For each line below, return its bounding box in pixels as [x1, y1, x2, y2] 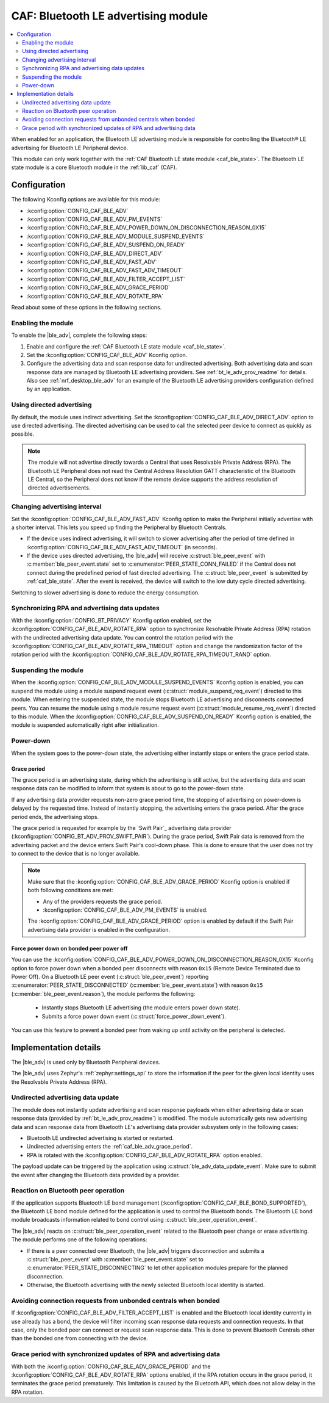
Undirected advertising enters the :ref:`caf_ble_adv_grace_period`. [26, 1143, 193, 1150]
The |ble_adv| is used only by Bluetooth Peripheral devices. [11, 1058, 161, 1066]
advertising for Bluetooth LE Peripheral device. [11, 144, 129, 151]
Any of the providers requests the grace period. [43, 898, 163, 905]
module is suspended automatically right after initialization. [11, 721, 160, 729]
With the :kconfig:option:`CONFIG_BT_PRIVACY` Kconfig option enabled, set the [11, 616, 211, 624]
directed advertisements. [27, 484, 91, 491]
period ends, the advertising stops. [11, 813, 99, 820]
